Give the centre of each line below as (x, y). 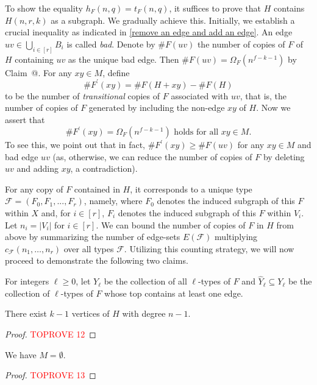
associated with (200, 95)
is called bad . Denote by (111, 44)
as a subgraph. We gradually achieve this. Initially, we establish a (173, 20)
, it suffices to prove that (215, 8)
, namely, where (113, 201)
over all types (89, 248)
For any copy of (34, 189)
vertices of (91, 313)
